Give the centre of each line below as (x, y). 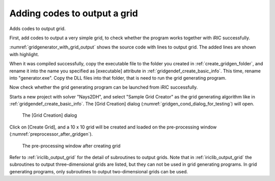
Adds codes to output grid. (37, 29)
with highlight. (24, 54)
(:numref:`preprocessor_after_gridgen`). (51, 134)
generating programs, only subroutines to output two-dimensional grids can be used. (99, 171)
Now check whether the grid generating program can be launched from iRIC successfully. (104, 87)
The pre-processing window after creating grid (71, 146)
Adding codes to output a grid (74, 13)
